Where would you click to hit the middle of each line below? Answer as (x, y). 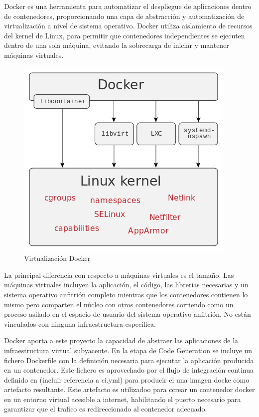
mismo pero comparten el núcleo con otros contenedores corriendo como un (119, 304)
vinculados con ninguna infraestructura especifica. (80, 323)
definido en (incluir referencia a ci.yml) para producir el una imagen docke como (127, 379)
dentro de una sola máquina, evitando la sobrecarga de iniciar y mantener (117, 45)
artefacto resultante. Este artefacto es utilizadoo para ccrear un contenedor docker (129, 389)
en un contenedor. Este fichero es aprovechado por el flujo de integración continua (129, 370)
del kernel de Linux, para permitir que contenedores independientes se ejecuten (125, 35)
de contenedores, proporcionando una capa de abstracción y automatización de (124, 16)
